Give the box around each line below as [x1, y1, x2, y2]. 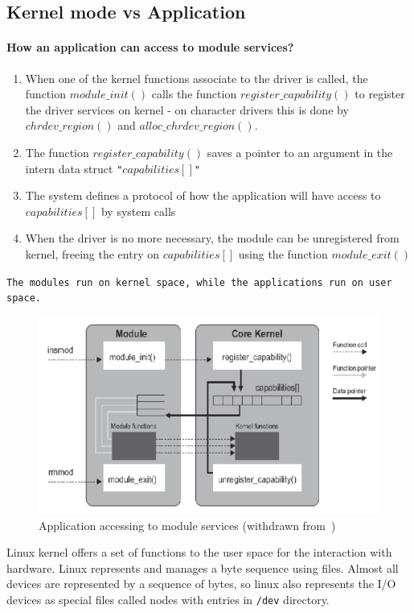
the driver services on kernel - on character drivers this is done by [25, 101, 349, 118]
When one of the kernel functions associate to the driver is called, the [25, 69, 368, 86]
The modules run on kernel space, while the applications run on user [6, 276, 392, 288]
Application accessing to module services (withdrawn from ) [39, 516, 336, 533]
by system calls [100, 202, 176, 219]
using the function [238, 245, 328, 262]
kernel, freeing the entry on [25, 245, 159, 262]
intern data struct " [25, 159, 123, 176]
